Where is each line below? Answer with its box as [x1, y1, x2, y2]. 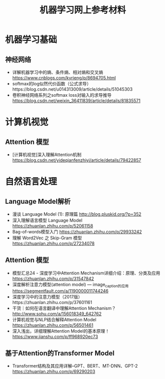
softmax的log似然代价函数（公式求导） [12, 81, 92, 86]
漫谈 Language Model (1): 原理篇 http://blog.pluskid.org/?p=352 [12, 211, 142, 217]
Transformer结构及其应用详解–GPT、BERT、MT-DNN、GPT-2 [12, 363, 138, 369]
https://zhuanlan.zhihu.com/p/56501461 [12, 322, 94, 328]
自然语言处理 [5, 176, 58, 188]
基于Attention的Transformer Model [5, 349, 115, 357]
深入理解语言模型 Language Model [12, 218, 83, 223]
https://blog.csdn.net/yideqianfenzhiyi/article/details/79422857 [12, 157, 141, 163]
